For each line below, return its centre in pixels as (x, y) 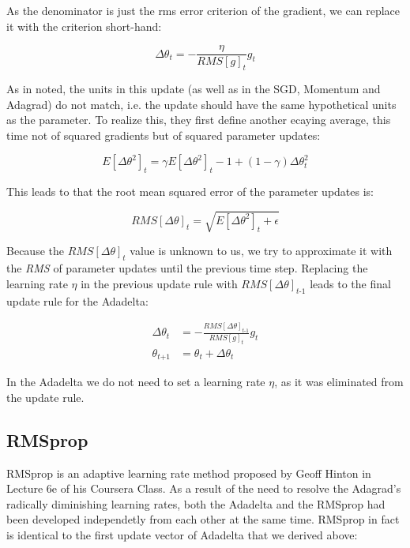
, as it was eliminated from (339, 382)
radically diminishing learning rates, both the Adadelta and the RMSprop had (196, 503)
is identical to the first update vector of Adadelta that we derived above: (182, 534)
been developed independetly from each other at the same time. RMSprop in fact (203, 519)
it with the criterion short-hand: (84, 26)
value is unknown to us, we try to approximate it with (261, 251)
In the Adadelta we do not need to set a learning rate (136, 382)
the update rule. (45, 397)
